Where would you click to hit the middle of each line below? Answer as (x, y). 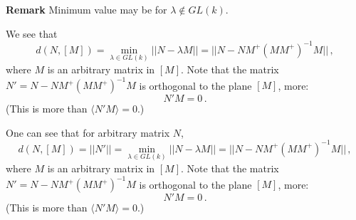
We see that (32, 33)
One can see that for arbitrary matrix (88, 132)
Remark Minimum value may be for (87, 9)
